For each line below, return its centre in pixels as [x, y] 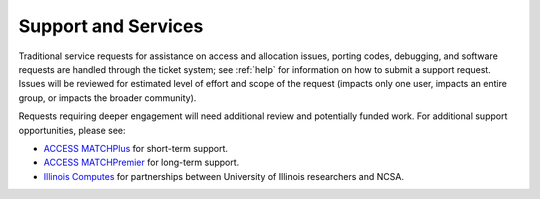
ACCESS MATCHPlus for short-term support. [136, 148]
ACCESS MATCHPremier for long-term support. [141, 162]
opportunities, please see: [72, 130]
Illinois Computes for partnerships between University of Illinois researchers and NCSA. [224, 176]
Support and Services [111, 26]
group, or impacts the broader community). [107, 97]
